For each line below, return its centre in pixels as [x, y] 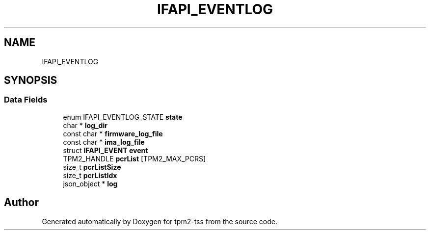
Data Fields [26, 100]
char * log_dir [85, 125]
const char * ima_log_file [104, 142]
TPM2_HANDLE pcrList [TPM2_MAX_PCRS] [134, 158]
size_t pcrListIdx [90, 175]
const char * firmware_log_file [113, 133]
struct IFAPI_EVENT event [106, 150]
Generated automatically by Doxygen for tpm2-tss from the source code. [160, 221]
